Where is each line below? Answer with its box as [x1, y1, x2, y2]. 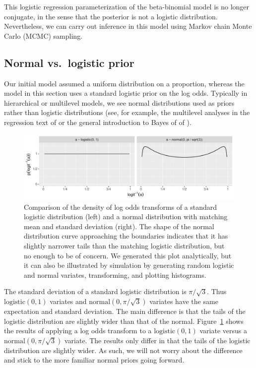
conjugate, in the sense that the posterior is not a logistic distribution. [4, 11, 218, 21]
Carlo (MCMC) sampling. [4, 30, 83, 41]
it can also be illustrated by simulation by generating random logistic [24, 260, 234, 270]
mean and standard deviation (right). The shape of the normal [24, 221, 214, 231]
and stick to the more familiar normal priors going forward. [4, 355, 185, 365]
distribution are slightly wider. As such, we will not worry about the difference [4, 345, 243, 355]
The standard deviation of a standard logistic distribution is [4, 286, 187, 297]
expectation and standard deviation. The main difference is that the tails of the [4, 306, 246, 316]
